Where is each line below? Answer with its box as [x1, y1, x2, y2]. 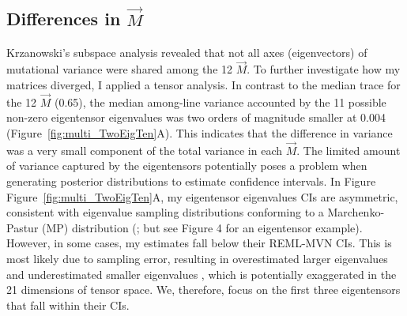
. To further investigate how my [247, 61, 401, 77]
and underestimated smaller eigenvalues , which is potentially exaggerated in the [6, 265, 397, 282]
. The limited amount [296, 141, 401, 158]
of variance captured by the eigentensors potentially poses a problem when [6, 157, 367, 174]
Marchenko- [327, 204, 385, 220]
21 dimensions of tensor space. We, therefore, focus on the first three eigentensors [6, 281, 401, 298]
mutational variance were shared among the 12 [6, 61, 233, 77]
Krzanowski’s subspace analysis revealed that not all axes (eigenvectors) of [6, 43, 367, 60]
